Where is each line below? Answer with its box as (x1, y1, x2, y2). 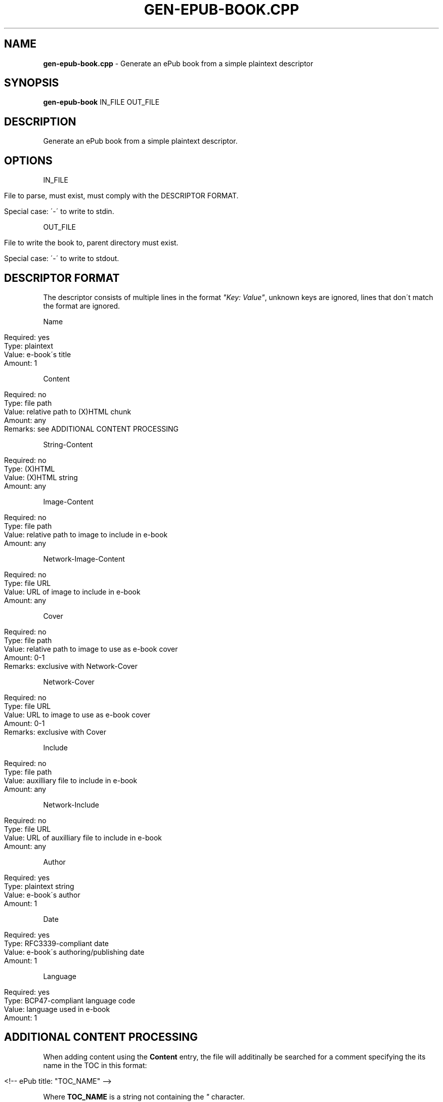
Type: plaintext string (4, 881, 74, 891)
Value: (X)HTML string (4, 473, 78, 482)
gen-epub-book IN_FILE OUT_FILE (43, 98, 160, 107)
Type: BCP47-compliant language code (4, 996, 136, 1005)
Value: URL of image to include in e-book (4, 587, 141, 596)
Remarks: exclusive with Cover (4, 727, 106, 736)
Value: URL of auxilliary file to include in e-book (4, 833, 162, 842)
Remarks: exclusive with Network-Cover (4, 661, 138, 670)
